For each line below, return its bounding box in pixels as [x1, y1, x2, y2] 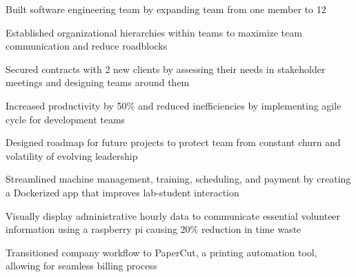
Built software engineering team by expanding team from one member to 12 [6, 2, 326, 16]
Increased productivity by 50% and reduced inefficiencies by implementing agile [6, 98, 342, 112]
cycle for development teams [6, 112, 126, 126]
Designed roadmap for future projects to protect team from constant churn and [6, 135, 341, 150]
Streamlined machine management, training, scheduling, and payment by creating [6, 172, 351, 186]
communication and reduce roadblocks [6, 39, 168, 53]
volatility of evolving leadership [6, 148, 138, 163]
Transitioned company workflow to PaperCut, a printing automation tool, [6, 245, 317, 259]
